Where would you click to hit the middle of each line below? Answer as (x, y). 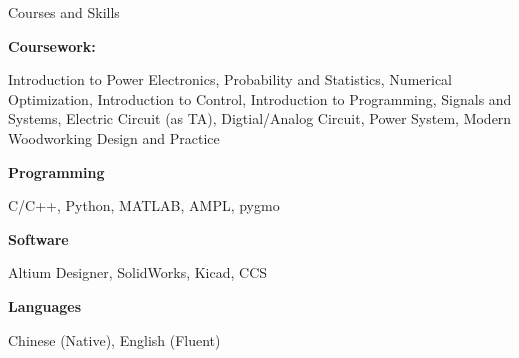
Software (38, 238)
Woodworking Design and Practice (114, 137)
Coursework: (52, 45)
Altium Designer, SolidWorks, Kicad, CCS (138, 272)
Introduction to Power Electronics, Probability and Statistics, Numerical (230, 79)
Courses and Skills (64, 12)
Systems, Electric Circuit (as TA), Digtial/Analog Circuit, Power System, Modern (260, 118)
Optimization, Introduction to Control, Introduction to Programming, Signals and (260, 98)
